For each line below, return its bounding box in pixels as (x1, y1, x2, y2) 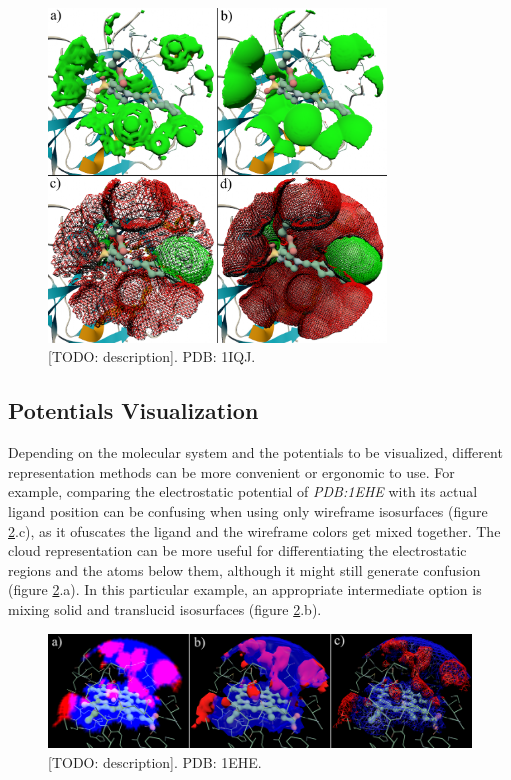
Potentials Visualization (8, 395, 259, 426)
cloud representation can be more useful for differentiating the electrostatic (8, 540, 467, 561)
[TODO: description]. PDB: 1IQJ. (48, 346, 256, 367)
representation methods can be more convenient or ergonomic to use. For (8, 461, 455, 482)
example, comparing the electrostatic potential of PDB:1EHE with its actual (8, 481, 478, 502)
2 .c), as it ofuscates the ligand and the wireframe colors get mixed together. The (8, 520, 501, 541)
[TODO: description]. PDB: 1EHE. (48, 751, 262, 772)
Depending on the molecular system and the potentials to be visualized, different (8, 442, 503, 463)
